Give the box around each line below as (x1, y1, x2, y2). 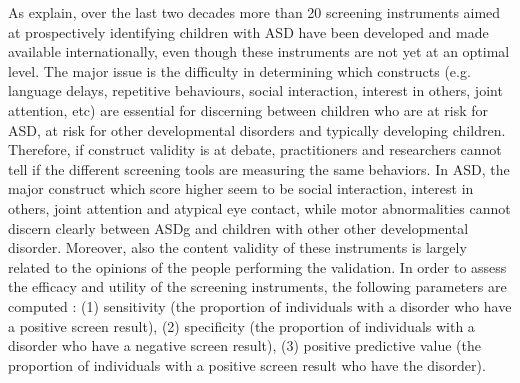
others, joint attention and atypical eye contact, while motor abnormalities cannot (8, 197, 511, 218)
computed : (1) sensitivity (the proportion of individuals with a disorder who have (8, 295, 512, 316)
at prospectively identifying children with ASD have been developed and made (8, 21, 489, 42)
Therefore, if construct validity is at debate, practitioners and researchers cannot (8, 139, 502, 160)
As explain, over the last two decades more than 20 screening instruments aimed (8, 2, 501, 22)
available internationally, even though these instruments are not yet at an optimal (8, 41, 510, 62)
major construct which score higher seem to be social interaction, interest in (8, 178, 474, 199)
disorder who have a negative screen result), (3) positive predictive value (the (8, 335, 481, 356)
